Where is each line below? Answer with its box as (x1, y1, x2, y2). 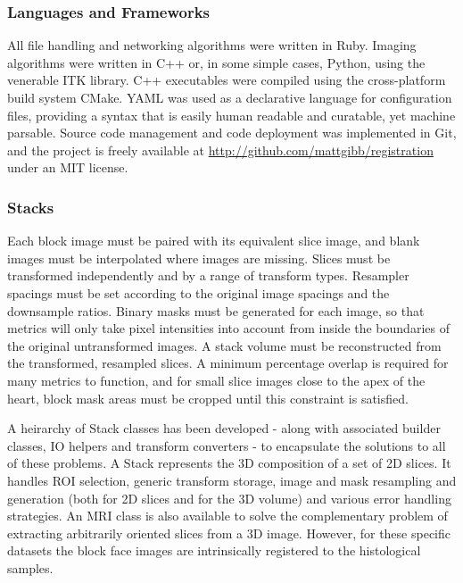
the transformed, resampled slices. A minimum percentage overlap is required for (7, 354, 449, 372)
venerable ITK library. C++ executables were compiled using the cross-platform (7, 71, 446, 89)
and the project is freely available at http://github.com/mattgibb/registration (7, 140, 434, 159)
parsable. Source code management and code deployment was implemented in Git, (7, 123, 457, 142)
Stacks (7, 196, 54, 218)
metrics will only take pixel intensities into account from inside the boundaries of (7, 319, 450, 337)
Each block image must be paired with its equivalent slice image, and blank (7, 231, 420, 250)
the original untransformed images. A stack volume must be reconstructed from (7, 336, 442, 354)
